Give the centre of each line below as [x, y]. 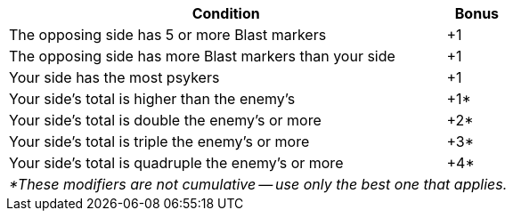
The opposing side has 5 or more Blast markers [168, 35]
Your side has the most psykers [114, 77]
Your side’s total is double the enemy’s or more [165, 120]
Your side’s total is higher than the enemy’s [152, 99]
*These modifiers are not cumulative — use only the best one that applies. [258, 184]
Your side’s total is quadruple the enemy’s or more [176, 163]
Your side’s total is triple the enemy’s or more [159, 141]
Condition [226, 13]
